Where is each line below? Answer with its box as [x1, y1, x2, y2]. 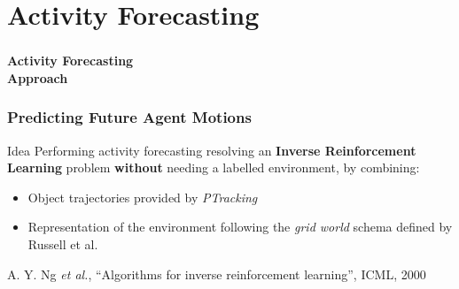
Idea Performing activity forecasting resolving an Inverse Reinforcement [7, 141, 416, 159]
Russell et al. [27, 235, 98, 254]
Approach [7, 68, 68, 87]
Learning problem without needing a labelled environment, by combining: [7, 158, 420, 177]
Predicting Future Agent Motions [7, 106, 252, 128]
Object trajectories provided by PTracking [27, 187, 258, 206]
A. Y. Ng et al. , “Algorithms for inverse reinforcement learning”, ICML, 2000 [7, 264, 426, 283]
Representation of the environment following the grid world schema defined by [27, 217, 453, 236]
